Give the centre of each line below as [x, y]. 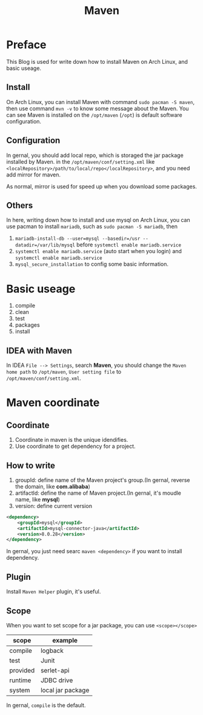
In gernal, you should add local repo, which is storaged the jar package [95, 155]
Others [20, 205]
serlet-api [55, 670]
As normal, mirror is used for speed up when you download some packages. [101, 186]
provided [22, 670]
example [65, 640]
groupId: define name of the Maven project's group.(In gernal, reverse [102, 480]
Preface [26, 45]
